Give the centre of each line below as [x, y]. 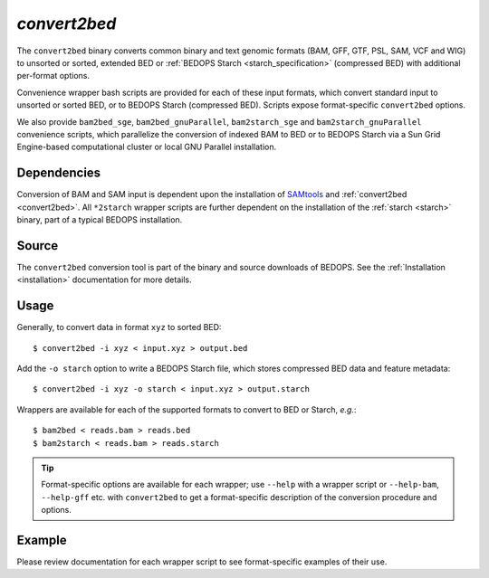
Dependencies [59, 173]
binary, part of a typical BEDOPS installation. [100, 219]
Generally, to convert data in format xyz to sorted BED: [119, 327]
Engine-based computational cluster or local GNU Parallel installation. [147, 147]
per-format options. [53, 76]
